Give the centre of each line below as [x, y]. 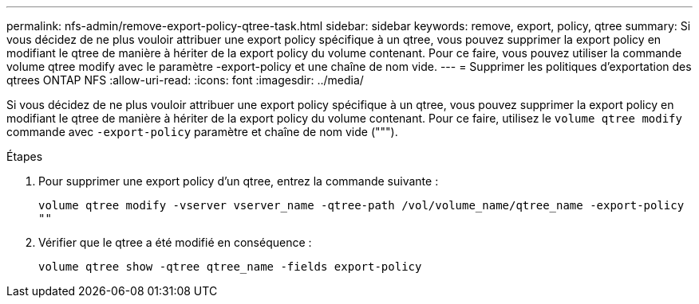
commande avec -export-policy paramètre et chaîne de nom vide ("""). [202, 132]
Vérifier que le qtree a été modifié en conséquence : [175, 242]
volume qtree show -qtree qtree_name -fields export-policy [230, 267]
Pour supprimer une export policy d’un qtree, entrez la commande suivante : [239, 181]
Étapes [25, 156]
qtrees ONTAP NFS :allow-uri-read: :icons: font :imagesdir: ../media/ [185, 80]
